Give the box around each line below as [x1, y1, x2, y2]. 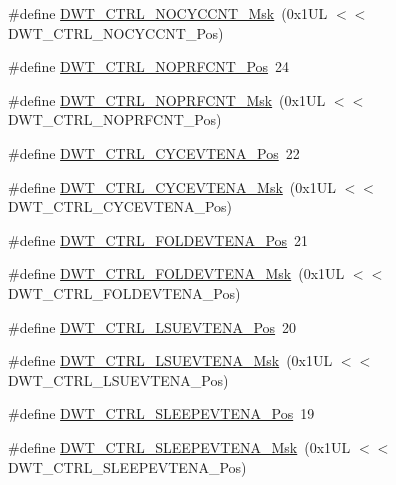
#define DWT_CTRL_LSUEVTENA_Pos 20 [8, 316, 297, 337]
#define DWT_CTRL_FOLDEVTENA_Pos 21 [8, 229, 309, 250]
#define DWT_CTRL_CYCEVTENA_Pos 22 [8, 142, 300, 163]
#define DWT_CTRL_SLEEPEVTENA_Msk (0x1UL [8, 436, 351, 457]
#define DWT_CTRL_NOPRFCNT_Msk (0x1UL [8, 89, 326, 110]
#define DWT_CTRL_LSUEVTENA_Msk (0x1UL [8, 350, 333, 371]
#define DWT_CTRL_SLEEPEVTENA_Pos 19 [8, 403, 315, 424]
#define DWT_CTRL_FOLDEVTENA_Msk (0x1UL [8, 263, 345, 284]
